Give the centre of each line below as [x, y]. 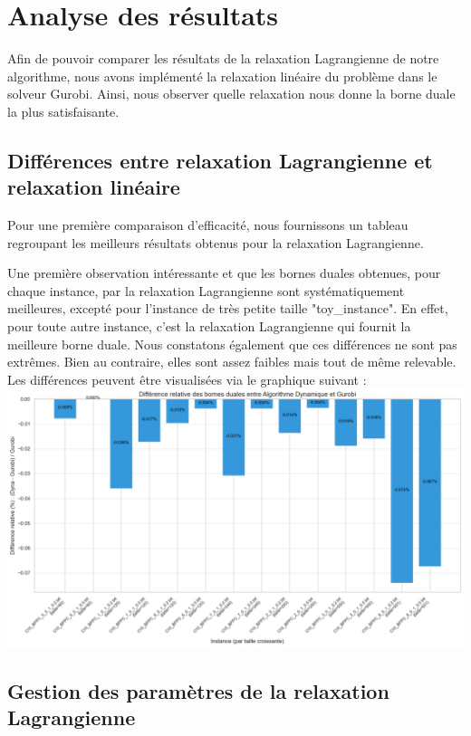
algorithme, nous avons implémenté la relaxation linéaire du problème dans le [222, 76]
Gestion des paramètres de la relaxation [198, 690]
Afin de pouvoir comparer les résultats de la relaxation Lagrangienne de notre [223, 58]
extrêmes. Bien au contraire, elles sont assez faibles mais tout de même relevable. [232, 362]
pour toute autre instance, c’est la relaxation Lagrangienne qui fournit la [209, 326]
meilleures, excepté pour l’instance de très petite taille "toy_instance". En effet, [228, 308]
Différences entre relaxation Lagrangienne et [220, 160]
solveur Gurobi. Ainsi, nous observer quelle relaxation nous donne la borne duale [231, 94]
